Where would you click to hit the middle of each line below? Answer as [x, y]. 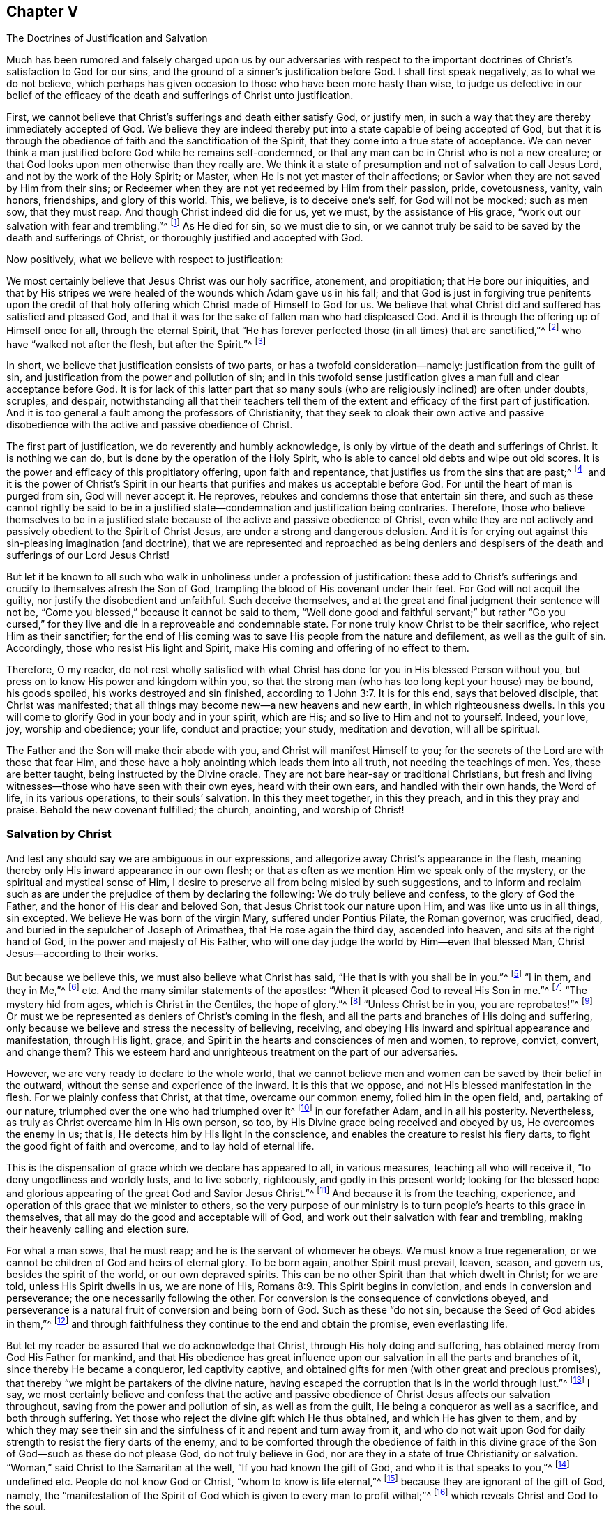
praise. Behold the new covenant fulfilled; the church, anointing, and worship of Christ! [205, 810]
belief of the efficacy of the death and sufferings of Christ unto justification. [180, 96]
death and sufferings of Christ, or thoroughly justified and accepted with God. [185, 238]
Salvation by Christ [59, 834]
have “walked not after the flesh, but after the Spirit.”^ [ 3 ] [136, 343]
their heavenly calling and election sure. [98, 1229]
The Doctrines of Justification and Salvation [107, 38]
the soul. [26, 1507]
